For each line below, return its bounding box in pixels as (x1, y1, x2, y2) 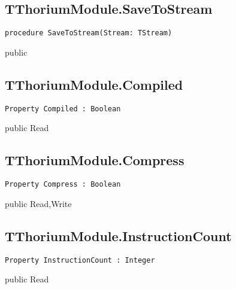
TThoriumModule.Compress (5, 151, 184, 169)
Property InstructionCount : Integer (5, 255, 155, 264)
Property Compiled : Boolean (5, 104, 121, 113)
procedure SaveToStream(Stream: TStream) (5, 29, 173, 38)
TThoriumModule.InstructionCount (5, 226, 232, 245)
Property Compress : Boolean (5, 180, 121, 189)
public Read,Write (5, 197, 72, 209)
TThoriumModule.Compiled (5, 75, 183, 93)
